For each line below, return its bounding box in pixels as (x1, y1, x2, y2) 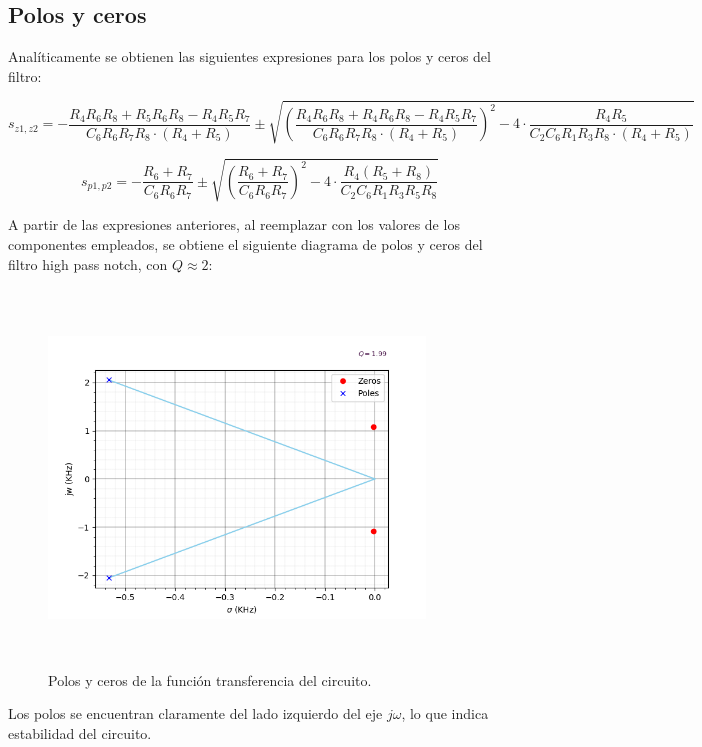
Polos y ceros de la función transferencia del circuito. (48, 669, 372, 690)
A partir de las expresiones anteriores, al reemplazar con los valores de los (8, 214, 460, 235)
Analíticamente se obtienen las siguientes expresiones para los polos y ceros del (8, 46, 491, 67)
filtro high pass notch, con (8, 253, 168, 274)
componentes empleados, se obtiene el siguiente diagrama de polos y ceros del (8, 234, 483, 255)
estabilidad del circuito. (8, 722, 152, 743)
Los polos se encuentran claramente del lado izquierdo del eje (8, 703, 383, 724)
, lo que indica (401, 703, 489, 724)
